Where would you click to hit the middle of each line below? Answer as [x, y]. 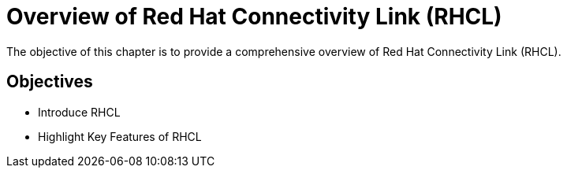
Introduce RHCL [79, 112]
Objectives [50, 82]
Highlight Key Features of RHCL [120, 136]
